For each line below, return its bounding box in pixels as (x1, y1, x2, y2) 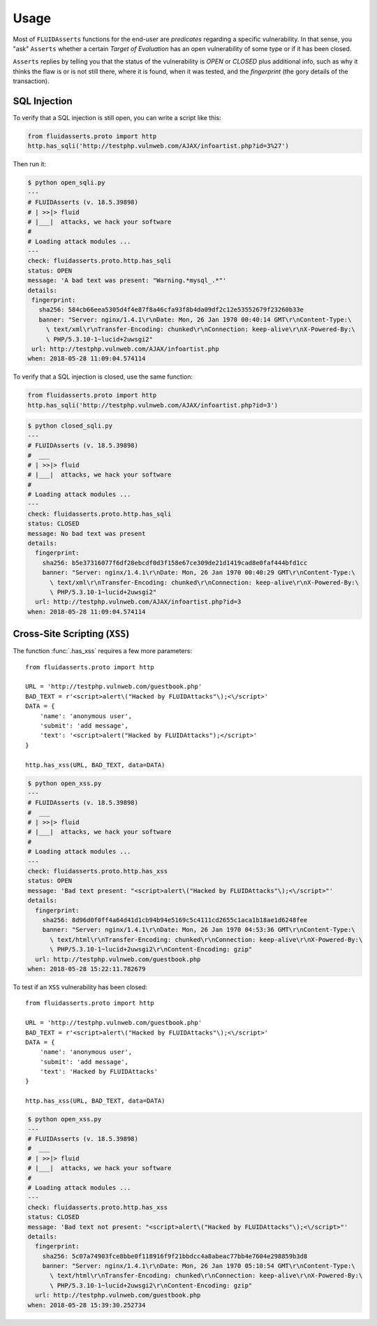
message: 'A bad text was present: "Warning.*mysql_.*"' (27, 277, 227, 284)
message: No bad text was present (27, 530, 146, 537)
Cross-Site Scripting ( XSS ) (13, 628, 130, 640)
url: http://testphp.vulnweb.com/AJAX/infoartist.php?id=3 (35, 598, 242, 606)
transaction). (13, 77, 50, 85)
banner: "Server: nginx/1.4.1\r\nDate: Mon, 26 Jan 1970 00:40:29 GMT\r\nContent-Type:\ (42, 569, 355, 576)
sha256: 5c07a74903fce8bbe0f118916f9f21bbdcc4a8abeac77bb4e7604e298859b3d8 (42, 1252, 308, 1260)
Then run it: (13, 160, 47, 168)
